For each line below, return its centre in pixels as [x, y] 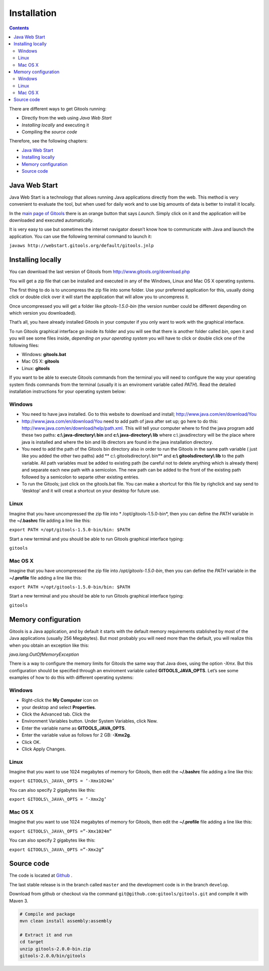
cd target [32, 942]
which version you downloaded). [43, 313]
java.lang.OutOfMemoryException [44, 654]
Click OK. [31, 742]
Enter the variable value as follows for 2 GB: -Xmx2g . [76, 735]
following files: [24, 345]
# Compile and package [47, 914]
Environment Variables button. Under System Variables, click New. [90, 721]
